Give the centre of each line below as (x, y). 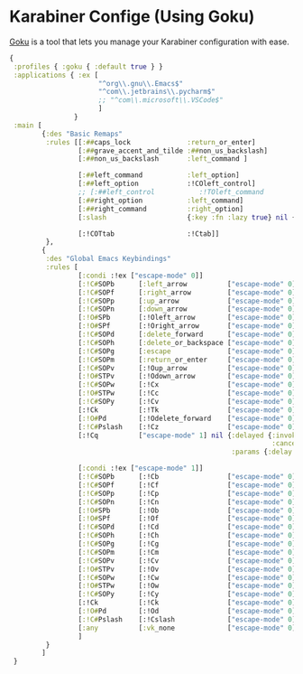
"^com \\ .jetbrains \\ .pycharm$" (157, 92)
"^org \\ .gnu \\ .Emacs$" (140, 83)
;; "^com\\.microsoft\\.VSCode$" (161, 100)
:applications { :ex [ (56, 75)
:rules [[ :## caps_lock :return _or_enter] (151, 142)
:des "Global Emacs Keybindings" (108, 259)
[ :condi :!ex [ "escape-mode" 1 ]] (141, 468)
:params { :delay (262, 452)
